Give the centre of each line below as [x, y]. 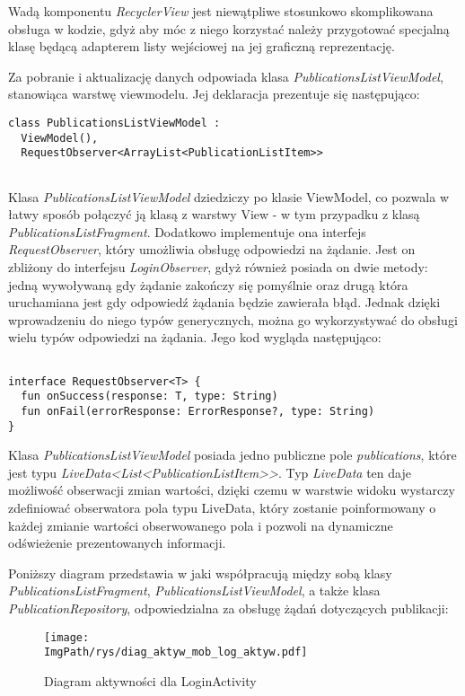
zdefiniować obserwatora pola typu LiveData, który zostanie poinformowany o [222, 507]
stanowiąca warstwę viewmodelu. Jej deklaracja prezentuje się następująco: [214, 94]
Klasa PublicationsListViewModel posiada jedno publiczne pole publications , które [232, 455]
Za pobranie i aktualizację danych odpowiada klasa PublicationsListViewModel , [226, 76]
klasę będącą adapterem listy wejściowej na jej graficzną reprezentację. [202, 46]
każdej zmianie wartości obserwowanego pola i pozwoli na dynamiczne [201, 525]
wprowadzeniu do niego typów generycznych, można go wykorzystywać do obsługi [233, 319]
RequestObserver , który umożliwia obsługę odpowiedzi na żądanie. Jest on [212, 249]
